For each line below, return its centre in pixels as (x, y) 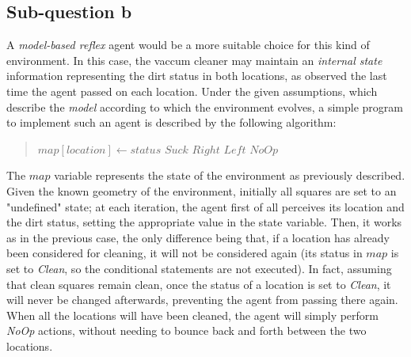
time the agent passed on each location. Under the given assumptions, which (192, 91)
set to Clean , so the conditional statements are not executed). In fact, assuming (199, 268)
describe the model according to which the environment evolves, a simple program (205, 106)
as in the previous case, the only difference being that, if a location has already (198, 237)
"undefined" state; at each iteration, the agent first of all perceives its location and (205, 206)
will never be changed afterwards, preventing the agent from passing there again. (202, 300)
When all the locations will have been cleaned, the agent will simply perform (193, 315)
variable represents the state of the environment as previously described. (230, 175)
